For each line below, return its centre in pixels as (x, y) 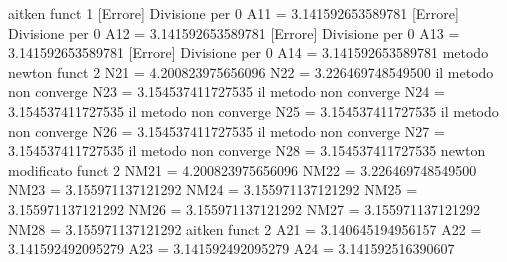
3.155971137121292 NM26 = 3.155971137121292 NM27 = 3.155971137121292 (244, 208)
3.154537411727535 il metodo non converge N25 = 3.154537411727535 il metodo (253, 110)
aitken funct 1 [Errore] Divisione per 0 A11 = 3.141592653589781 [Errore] (233, 13)
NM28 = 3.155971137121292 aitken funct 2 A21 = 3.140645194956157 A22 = (245, 228)
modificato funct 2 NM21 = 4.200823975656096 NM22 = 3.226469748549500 (242, 169)
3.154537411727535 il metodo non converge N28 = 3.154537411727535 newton (247, 150)
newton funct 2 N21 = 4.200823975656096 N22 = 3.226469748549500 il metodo (251, 71)
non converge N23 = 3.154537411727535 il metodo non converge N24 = (226, 91)
